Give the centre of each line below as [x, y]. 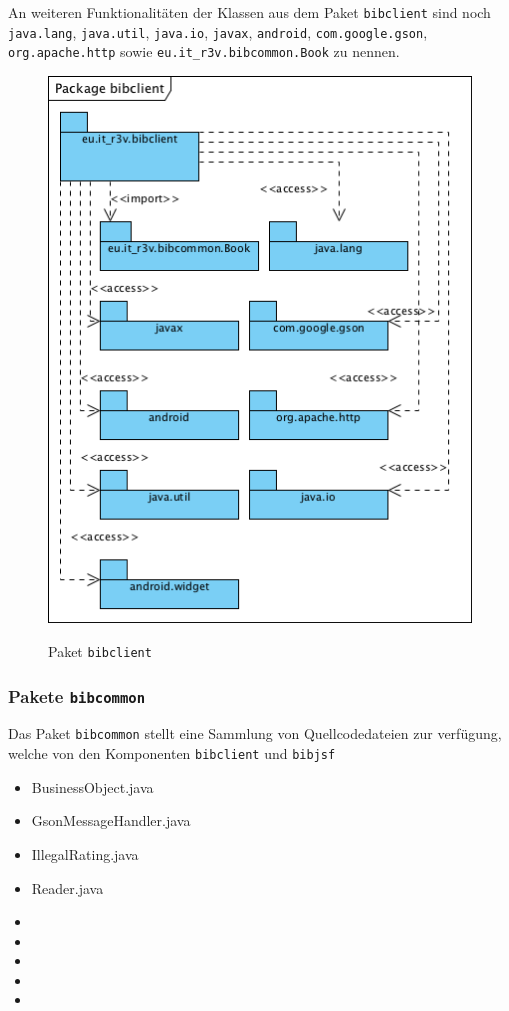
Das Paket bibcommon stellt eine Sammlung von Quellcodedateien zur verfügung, [255, 733]
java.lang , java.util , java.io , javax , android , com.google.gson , [218, 31]
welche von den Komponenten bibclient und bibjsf [172, 753]
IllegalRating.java [85, 853]
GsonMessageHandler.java [111, 820]
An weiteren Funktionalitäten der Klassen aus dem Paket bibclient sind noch [249, 12]
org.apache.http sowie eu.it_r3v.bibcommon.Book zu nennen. [204, 51]
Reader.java [67, 887]
